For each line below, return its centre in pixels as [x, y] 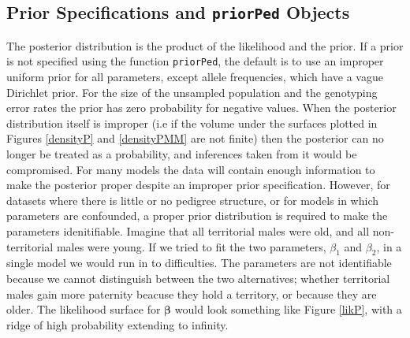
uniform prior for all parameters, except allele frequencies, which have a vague [195, 77]
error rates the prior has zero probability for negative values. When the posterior [201, 108]
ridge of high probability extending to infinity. [117, 324]
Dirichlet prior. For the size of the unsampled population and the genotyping [192, 92]
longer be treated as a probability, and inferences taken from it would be [182, 154]
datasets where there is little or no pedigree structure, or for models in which [193, 200]
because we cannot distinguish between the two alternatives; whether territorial [198, 278]
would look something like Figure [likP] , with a [288, 309]
